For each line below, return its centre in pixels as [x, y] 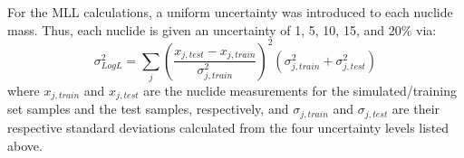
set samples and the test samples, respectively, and [148, 109]
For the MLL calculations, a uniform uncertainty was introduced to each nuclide [230, 12]
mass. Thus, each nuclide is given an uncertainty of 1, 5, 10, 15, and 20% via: [222, 29]
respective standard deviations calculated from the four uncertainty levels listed [228, 127]
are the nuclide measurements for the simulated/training [300, 91]
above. [25, 145]
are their [416, 109]
